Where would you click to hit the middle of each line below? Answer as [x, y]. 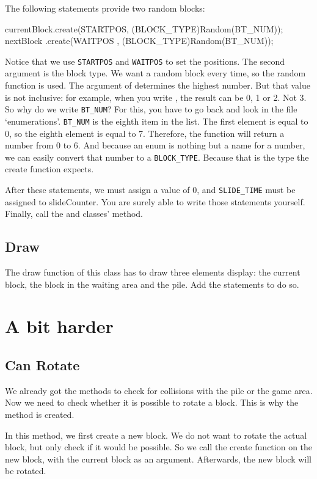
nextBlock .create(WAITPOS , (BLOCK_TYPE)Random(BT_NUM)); [139, 41]
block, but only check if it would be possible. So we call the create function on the [159, 447]
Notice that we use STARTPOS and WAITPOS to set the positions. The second [145, 61]
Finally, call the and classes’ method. [74, 214]
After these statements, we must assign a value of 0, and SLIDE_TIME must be [150, 189]
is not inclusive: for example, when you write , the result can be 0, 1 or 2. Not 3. [156, 97]
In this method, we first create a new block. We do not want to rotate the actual [156, 435]
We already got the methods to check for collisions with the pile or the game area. [159, 390]
